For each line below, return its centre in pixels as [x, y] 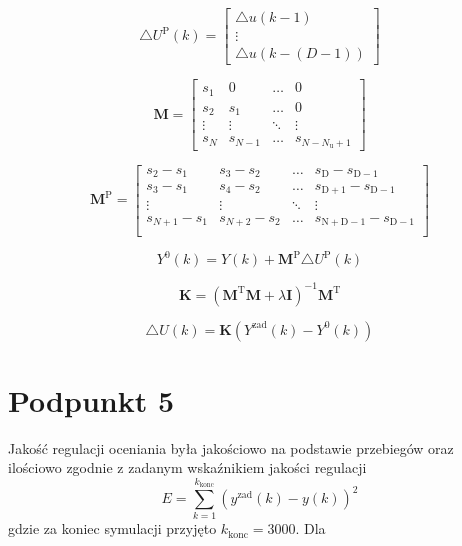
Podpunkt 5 [91, 399]
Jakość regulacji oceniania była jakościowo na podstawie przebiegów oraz [231, 447]
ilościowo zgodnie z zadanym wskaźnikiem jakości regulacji [187, 467]
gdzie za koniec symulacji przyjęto [112, 528]
